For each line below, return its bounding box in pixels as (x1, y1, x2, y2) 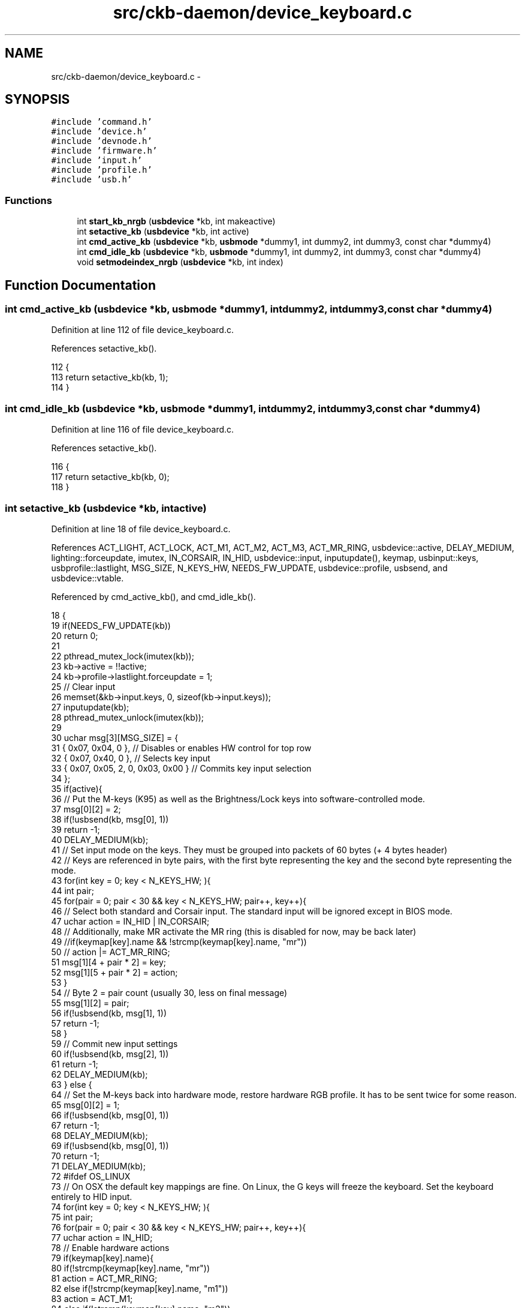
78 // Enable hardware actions (51, 1242, 170, 1253)
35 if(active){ (51, 783, 102, 794)
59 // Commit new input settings (51, 1038, 178, 1049)
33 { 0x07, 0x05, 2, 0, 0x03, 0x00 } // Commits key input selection (51, 763, 312, 773)
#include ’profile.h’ (51, 165, 152, 175)
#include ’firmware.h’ (51, 146, 158, 156)
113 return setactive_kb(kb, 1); (51, 372, 168, 383)
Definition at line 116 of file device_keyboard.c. (51, 424, 234, 435)
